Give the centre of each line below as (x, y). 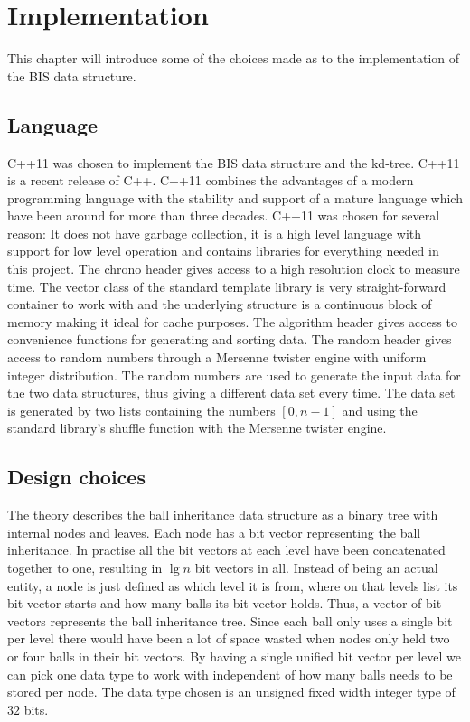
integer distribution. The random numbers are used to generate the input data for (234, 375)
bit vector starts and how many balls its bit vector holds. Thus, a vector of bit (225, 603)
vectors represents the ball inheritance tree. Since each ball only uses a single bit (230, 620)
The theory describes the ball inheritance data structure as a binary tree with (223, 515)
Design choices (76, 477)
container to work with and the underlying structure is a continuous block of (220, 304)
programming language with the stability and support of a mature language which (235, 197)
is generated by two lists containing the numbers (141, 410)
